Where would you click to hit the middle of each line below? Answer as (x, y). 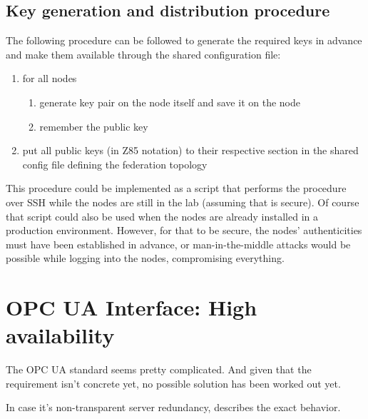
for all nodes (50, 78)
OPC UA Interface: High (132, 307)
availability (60, 335)
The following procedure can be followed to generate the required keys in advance (184, 40)
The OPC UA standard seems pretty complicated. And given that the (159, 369)
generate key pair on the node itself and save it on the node (170, 102)
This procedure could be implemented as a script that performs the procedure (176, 188)
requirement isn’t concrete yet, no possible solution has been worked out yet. (173, 383)
